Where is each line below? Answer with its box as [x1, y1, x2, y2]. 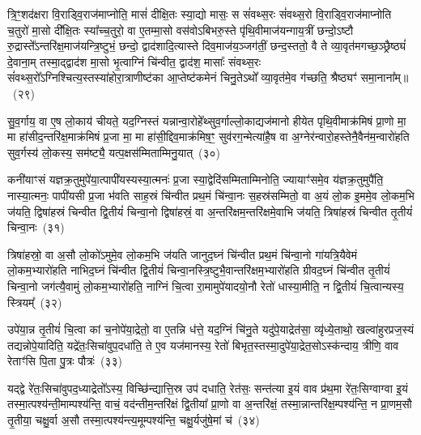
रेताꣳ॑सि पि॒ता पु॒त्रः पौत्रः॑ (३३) [7, 352, 122, 369]
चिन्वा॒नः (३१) [7, 219, 65, 236]
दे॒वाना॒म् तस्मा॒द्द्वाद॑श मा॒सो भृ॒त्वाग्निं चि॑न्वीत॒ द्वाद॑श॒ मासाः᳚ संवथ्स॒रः [7, 53, 261, 70]
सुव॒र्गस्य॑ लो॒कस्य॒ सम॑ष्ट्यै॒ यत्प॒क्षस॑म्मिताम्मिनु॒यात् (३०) [7, 143, 221, 160]
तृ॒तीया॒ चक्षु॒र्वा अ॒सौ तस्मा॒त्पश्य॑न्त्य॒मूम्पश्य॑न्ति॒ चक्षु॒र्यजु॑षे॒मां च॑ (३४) [7, 412, 260, 429]
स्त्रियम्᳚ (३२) [7, 293, 62, 310]
